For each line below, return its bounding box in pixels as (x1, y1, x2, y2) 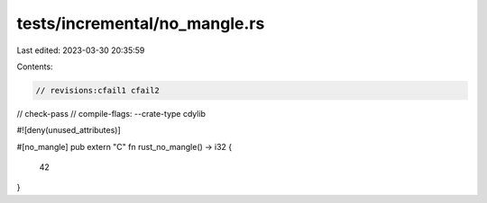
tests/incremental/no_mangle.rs (16, 13, 265, 33)
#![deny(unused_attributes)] (16, 125, 121, 136)
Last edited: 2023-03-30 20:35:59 (16, 45, 145, 56)
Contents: (16, 61, 53, 72)
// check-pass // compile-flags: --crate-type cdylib (16, 108, 207, 119)
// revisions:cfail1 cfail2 (35, 85, 160, 95)
